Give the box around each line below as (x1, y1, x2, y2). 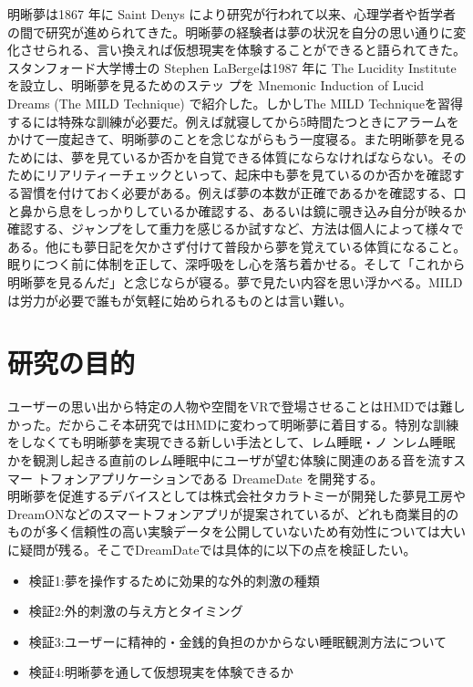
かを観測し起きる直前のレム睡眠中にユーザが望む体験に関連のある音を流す (7, 451, 454, 469)
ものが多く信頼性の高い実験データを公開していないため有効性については (7, 522, 440, 541)
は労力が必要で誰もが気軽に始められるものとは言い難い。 (7, 290, 352, 309)
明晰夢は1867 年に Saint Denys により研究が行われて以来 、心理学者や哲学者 (7, 5, 456, 23)
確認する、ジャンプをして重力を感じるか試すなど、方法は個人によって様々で (7, 219, 464, 238)
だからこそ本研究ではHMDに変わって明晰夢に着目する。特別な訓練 (57, 414, 459, 433)
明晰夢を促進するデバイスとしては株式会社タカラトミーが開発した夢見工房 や (7, 486, 466, 505)
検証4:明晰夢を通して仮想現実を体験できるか (28, 662, 293, 682)
